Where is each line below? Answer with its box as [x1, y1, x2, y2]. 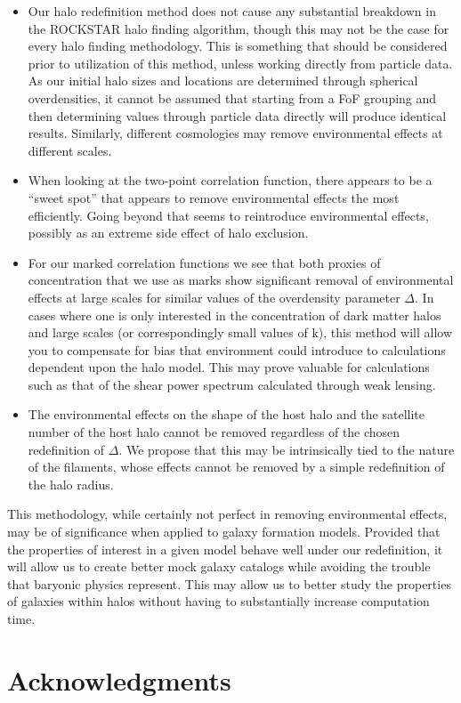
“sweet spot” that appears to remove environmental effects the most [28, 188, 400, 206]
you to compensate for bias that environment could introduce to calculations [28, 340, 446, 359]
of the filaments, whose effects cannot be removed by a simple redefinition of [28, 457, 445, 476]
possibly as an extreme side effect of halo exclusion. [28, 223, 309, 242]
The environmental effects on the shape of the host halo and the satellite [28, 405, 425, 424]
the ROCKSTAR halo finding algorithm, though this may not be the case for [28, 19, 449, 37]
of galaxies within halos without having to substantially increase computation [7, 592, 430, 610]
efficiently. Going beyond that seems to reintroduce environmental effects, [28, 206, 429, 224]
